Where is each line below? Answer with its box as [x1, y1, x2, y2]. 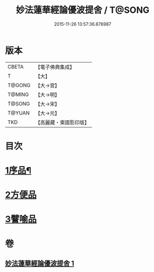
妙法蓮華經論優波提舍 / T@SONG [16, 4, 150, 16]
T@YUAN [7, 109, 30, 116]
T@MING [7, 91, 29, 98]
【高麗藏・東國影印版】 [35, 119, 90, 126]
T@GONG [7, 82, 31, 89]
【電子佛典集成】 [35, 64, 75, 70]
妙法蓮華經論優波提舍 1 [5, 259, 75, 268]
